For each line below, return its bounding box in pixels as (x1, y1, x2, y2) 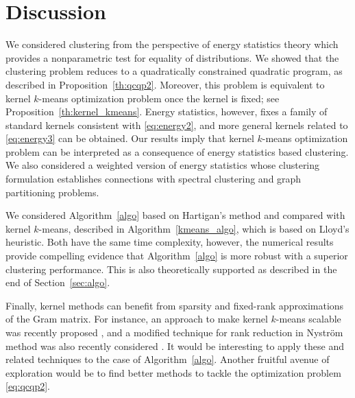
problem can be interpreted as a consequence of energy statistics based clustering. (5, 144, 349, 159)
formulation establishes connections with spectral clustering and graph (5, 172, 302, 186)
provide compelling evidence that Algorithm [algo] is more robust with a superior (5, 248, 348, 263)
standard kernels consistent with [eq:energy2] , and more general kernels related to (5, 117, 348, 132)
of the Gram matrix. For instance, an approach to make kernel (5, 312, 268, 326)
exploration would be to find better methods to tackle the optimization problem (5, 365, 341, 379)
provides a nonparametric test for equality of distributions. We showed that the (5, 50, 339, 65)
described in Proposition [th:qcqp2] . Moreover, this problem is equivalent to (5, 77, 325, 91)
